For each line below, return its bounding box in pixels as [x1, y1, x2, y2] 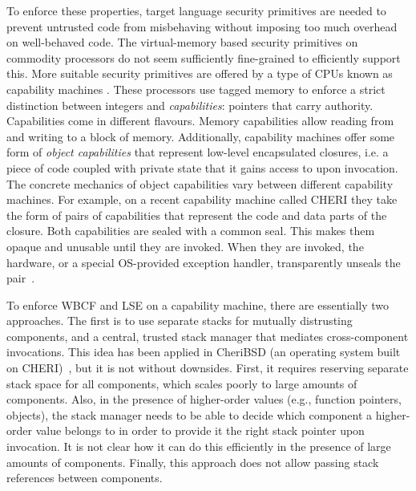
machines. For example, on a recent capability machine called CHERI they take [6, 191, 398, 208]
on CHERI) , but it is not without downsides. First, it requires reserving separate [6, 359, 409, 376]
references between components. [6, 469, 163, 486]
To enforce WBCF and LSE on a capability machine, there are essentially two [6, 296, 390, 313]
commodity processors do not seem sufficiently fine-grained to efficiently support [6, 49, 401, 66]
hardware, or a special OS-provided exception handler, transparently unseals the [6, 254, 401, 270]
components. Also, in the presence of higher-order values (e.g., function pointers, [6, 391, 402, 408]
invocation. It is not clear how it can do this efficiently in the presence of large [6, 438, 391, 455]
